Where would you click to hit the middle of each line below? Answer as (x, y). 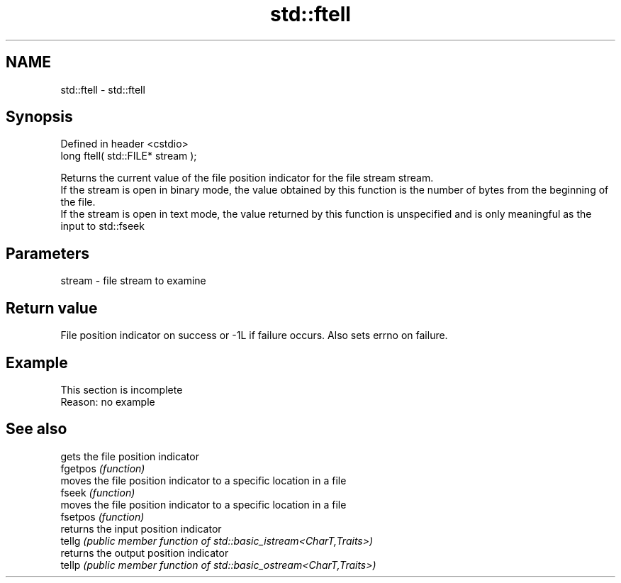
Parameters (47, 253)
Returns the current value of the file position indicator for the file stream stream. (247, 178)
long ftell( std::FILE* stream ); (129, 156)
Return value (52, 308)
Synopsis (39, 117)
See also (37, 429)
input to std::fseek (102, 226)
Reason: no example (108, 401)
